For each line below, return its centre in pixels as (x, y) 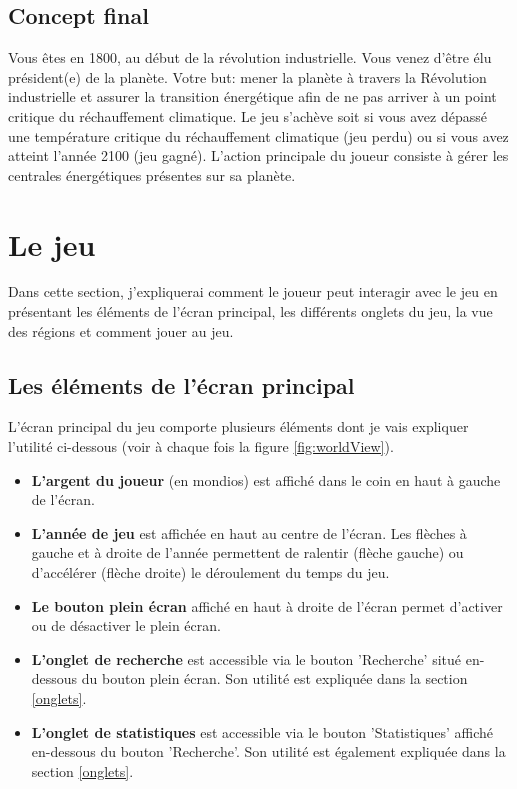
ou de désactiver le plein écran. (126, 625)
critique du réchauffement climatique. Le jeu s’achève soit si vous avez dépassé (247, 115)
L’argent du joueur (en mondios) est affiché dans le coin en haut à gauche (266, 479)
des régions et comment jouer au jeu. (121, 330)
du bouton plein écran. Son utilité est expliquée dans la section (274, 678)
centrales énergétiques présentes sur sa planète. (152, 174)
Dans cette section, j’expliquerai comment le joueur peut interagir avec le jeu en (253, 291)
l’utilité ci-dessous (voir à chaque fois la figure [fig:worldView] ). (201, 446)
